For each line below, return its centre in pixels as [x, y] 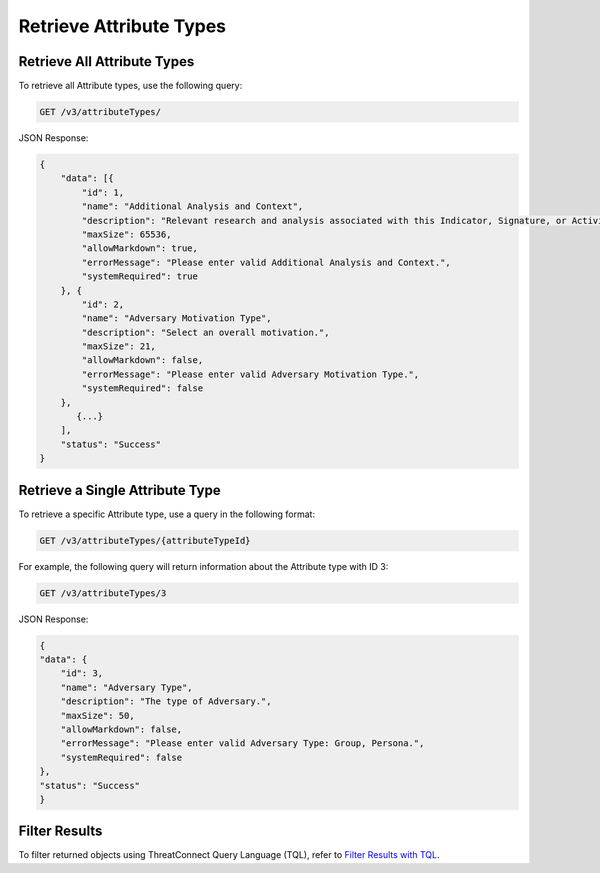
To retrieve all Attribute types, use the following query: [130, 86]
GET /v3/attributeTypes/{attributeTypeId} [145, 540]
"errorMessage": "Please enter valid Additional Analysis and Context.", [266, 262]
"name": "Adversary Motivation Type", [176, 318]
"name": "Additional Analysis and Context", [192, 206]
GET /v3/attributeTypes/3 [103, 593]
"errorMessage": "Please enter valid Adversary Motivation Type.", [250, 374]
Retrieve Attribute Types [122, 26]
